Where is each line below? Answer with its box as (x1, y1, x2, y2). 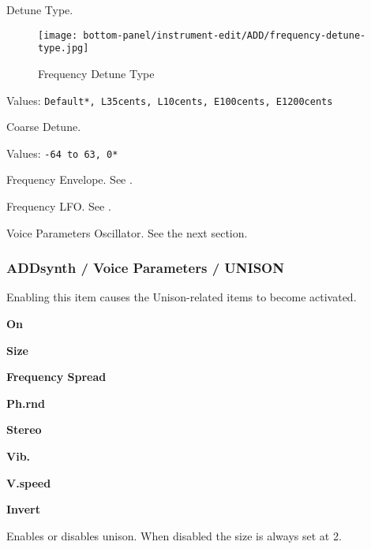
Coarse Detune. (6, 118, 81, 135)
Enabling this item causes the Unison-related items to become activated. (6, 289, 357, 305)
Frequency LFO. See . (6, 198, 111, 214)
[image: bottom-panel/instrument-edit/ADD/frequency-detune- (38, 29, 366, 41)
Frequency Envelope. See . (6, 171, 133, 188)
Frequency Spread (6, 368, 107, 385)
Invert (6, 501, 40, 517)
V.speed (6, 474, 51, 491)
